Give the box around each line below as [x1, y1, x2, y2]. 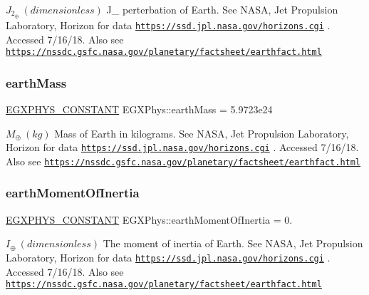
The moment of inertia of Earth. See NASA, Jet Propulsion [103, 236, 363, 251]
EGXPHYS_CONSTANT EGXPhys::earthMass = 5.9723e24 [6, 101, 273, 116]
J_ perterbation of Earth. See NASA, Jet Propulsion [106, 2, 338, 16]
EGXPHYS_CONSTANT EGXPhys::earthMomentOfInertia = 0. [6, 212, 293, 227]
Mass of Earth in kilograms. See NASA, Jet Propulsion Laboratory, [54, 125, 349, 140]
